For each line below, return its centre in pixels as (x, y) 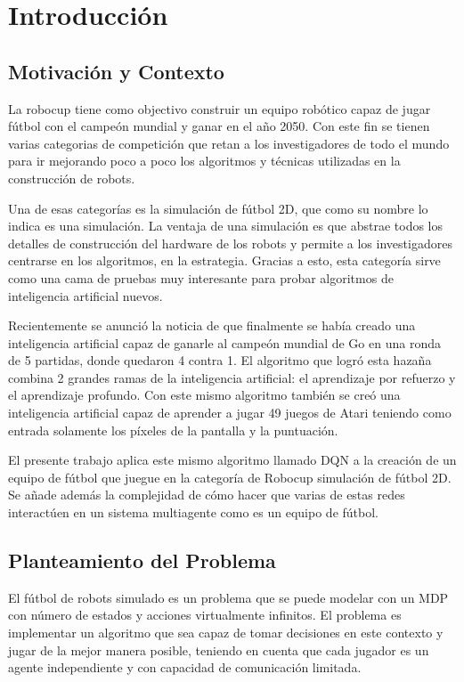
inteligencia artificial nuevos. (85, 295)
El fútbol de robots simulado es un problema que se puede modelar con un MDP (228, 597)
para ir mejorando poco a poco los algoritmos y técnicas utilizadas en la (204, 161)
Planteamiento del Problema (142, 560)
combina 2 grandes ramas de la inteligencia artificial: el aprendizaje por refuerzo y (232, 377)
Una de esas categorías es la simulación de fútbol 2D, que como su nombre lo (218, 208)
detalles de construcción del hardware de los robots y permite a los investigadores (230, 243)
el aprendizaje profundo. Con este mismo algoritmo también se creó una (204, 395)
